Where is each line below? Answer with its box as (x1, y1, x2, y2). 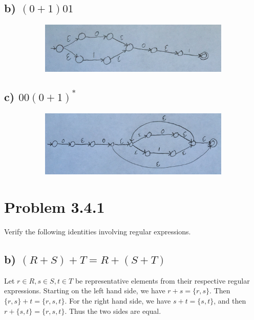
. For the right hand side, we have (65, 295, 171, 306)
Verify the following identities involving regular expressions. (4, 226, 191, 237)
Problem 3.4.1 (4, 196, 105, 217)
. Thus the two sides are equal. (65, 305, 161, 316)
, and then (214, 295, 246, 306)
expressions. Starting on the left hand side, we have (4, 285, 165, 296)
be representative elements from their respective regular (75, 275, 250, 286)
